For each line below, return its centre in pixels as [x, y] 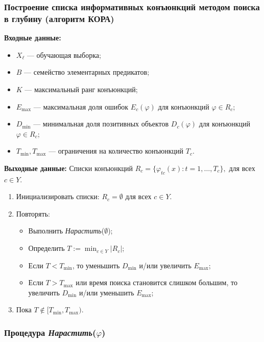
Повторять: [33, 213]
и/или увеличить [165, 265]
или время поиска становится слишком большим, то [157, 282]
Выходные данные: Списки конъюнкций [69, 168]
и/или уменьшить [106, 292]
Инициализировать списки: [58, 196]
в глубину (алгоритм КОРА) [59, 18]
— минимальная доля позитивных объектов [101, 124]
